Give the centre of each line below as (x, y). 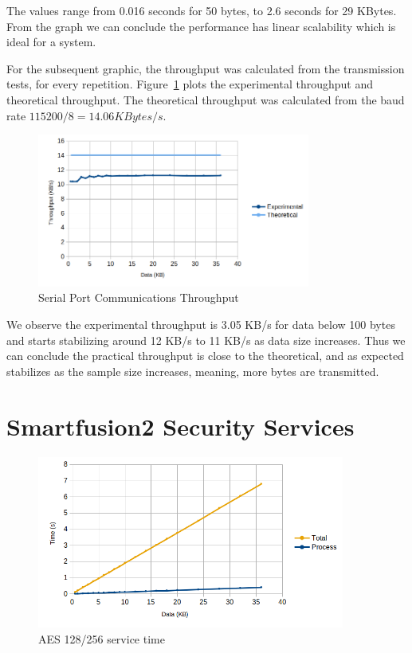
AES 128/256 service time (102, 638)
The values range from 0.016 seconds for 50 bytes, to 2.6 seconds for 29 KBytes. (202, 10)
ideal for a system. (51, 42)
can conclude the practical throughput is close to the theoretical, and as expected (205, 356)
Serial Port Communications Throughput (139, 297)
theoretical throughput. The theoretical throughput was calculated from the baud (206, 99)
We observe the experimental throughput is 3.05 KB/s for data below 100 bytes (201, 325)
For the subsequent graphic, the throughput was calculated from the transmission (206, 68)
